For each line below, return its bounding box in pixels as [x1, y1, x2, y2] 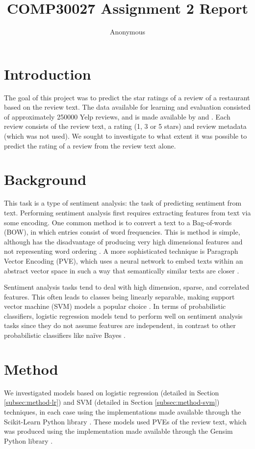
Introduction [4, 63, 91, 84]
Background [4, 169, 87, 189]
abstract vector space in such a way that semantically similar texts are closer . [4, 265, 239, 275]
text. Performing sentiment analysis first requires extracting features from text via [4, 207, 251, 217]
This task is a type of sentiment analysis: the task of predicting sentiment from [4, 198, 242, 208]
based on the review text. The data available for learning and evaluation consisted [4, 102, 251, 112]
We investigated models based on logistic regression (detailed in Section [4, 387, 219, 397]
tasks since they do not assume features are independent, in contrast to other [4, 320, 236, 330]
